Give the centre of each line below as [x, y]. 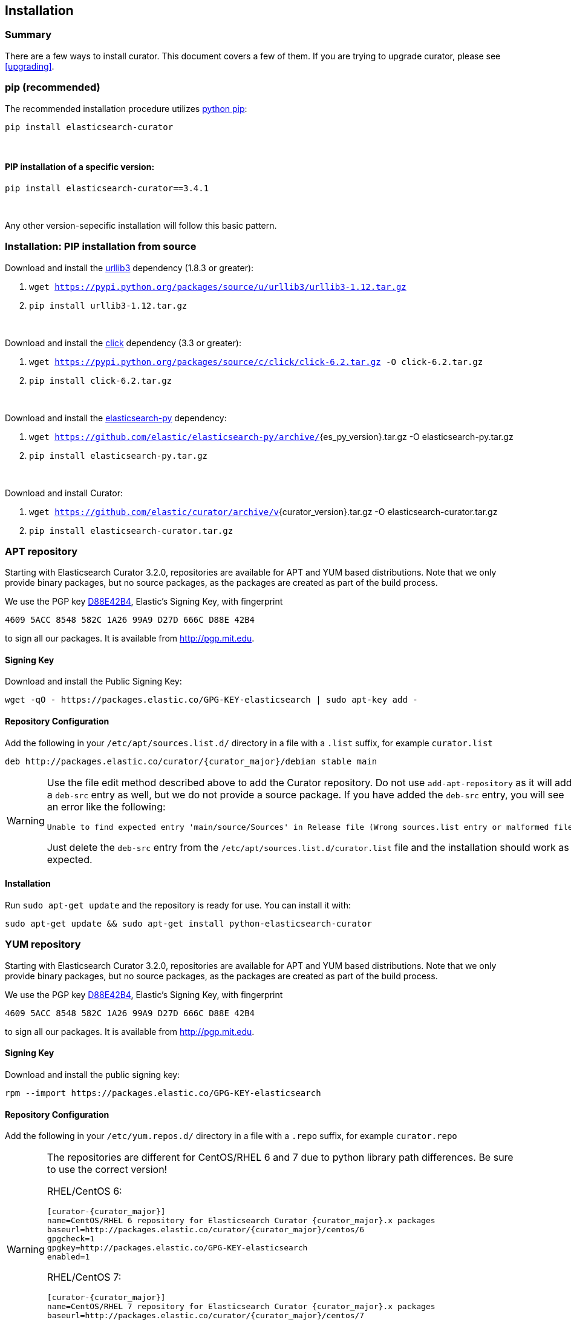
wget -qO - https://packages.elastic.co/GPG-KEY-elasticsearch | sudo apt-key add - [211, 700]
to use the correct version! [107, 1170]
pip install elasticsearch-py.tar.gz [119, 455]
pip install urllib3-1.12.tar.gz [108, 305]
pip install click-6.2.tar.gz [101, 380]
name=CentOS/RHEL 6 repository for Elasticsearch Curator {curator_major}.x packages [241, 1221]
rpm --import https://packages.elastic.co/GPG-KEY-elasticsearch [163, 1093]
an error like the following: [106, 806]
